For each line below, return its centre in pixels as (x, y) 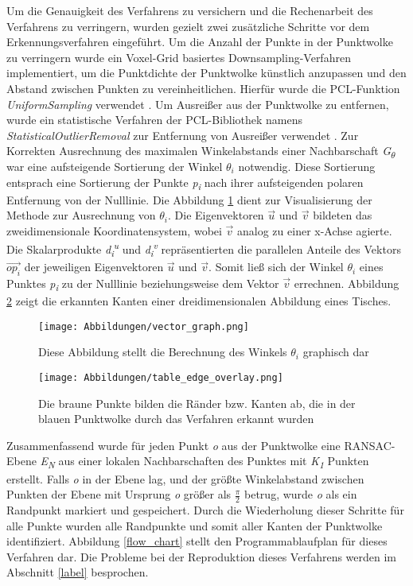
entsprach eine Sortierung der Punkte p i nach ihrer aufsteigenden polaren (185, 183)
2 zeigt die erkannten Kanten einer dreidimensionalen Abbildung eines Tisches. (199, 301)
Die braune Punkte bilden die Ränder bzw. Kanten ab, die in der (197, 403)
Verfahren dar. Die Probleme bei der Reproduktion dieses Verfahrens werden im (202, 556)
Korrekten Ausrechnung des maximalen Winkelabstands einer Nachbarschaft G (199, 151)
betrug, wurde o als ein (301, 494)
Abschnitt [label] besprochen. (78, 572)
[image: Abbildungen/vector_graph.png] (144, 326)
